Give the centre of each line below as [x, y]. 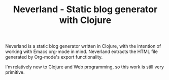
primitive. [15, 72]
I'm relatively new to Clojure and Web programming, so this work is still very [84, 67]
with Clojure [85, 20]
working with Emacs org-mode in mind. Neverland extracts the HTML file [82, 51]
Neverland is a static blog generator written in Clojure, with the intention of [83, 46]
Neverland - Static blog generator [85, 9]
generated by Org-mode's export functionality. [54, 57]
